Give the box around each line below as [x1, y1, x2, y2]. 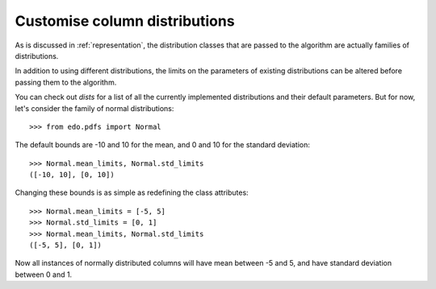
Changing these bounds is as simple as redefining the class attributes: [15, 188, 249, 197]
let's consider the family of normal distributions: [15, 103, 174, 113]
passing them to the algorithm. [15, 77, 117, 87]
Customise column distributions [15, 12, 235, 30]
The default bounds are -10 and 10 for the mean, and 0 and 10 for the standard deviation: [15, 140, 311, 150]
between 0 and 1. [15, 270, 73, 279]
